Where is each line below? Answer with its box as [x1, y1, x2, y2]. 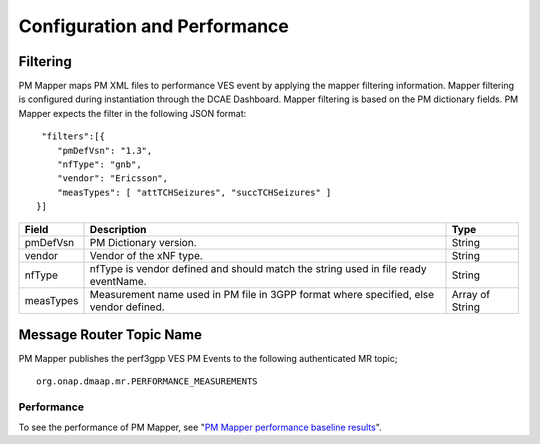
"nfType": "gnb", [56, 159, 142, 170]
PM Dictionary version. [89, 235, 197, 249]
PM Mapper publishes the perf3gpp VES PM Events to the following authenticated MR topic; [18, 353, 398, 365]
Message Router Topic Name [18, 326, 202, 343]
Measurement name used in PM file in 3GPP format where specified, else [89, 287, 435, 301]
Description [89, 222, 147, 236]
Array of [451, 287, 491, 301]
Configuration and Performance [18, 15, 289, 37]
